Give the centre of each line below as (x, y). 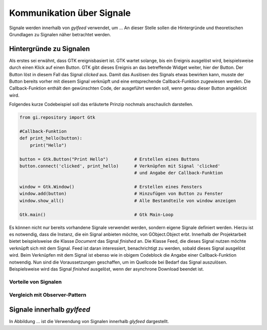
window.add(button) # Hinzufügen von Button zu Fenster (121, 194)
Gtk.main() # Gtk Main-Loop (96, 215)
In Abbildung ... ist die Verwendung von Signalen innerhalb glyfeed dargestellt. (89, 321)
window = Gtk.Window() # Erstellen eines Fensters (111, 187)
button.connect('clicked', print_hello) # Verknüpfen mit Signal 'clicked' (120, 166)
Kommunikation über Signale (70, 13)
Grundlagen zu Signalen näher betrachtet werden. (60, 34)
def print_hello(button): (51, 138)
